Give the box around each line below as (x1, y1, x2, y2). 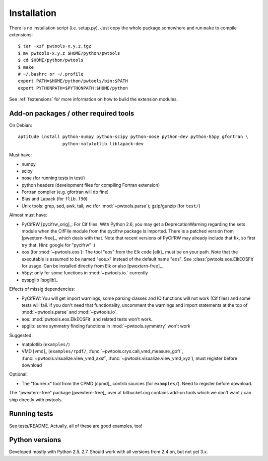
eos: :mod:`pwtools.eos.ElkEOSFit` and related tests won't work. (21, 316, 153, 322)
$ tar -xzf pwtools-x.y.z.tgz (18, 43, 92, 49)
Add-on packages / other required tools (9, 109, 134, 117)
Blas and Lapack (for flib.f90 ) (21, 196, 88, 202)
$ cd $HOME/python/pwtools (18, 57, 84, 63)
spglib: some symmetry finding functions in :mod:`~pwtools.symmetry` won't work (21, 323, 191, 329)
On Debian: (9, 122, 32, 128)
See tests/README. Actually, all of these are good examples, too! (9, 423, 142, 429)
